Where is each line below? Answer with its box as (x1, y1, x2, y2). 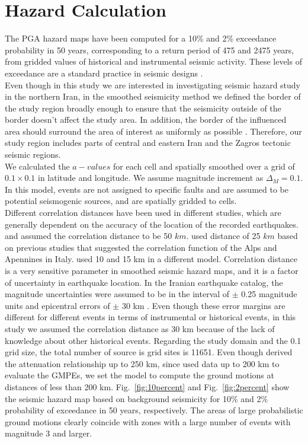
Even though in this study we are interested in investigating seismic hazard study (5, 78, 301, 91)
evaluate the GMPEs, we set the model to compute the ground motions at (5, 369, 274, 381)
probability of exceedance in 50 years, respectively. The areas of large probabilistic (5, 404, 303, 416)
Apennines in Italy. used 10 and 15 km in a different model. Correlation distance (5, 253, 297, 265)
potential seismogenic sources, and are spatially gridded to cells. (5, 195, 237, 207)
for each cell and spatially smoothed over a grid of (113, 160, 295, 172)
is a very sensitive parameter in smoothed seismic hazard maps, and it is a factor (5, 264, 299, 276)
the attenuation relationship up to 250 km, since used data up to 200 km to (5, 357, 280, 369)
